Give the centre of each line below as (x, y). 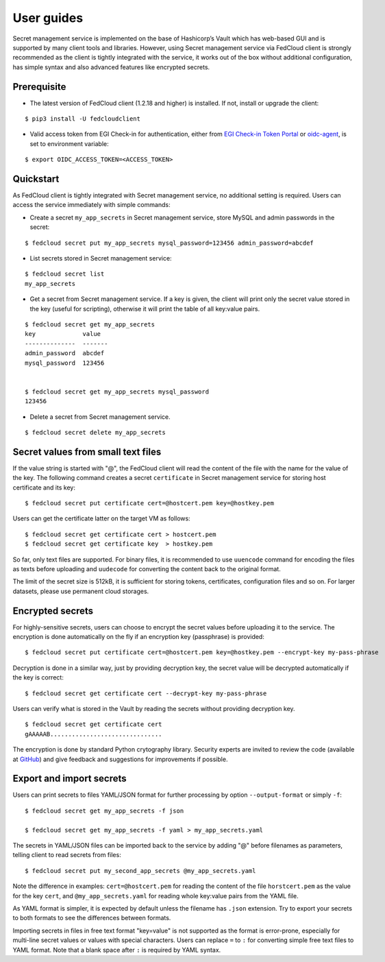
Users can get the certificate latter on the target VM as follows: (102, 518)
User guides (48, 18)
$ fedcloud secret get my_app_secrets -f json (104, 810)
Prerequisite (39, 87)
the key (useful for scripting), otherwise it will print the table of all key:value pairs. (145, 309)
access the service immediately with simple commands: (91, 205)
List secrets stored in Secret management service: (101, 258)
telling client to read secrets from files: (67, 855)
